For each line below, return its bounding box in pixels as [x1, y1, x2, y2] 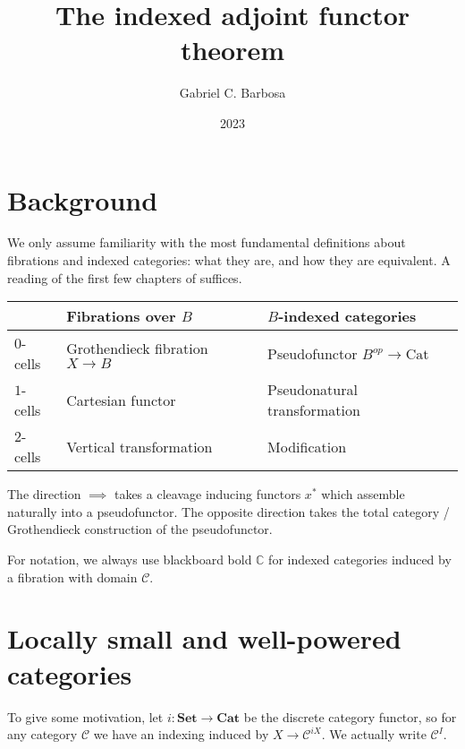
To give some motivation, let [7, 707, 164, 726]
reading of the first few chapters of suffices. [7, 268, 242, 287]
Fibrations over [66, 306, 176, 327]
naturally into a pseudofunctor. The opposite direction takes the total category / [7, 502, 450, 521]
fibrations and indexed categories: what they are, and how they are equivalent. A [7, 251, 451, 270]
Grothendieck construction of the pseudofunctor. [7, 520, 273, 538]
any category [7, 725, 78, 744]
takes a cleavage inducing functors [114, 485, 301, 504]
